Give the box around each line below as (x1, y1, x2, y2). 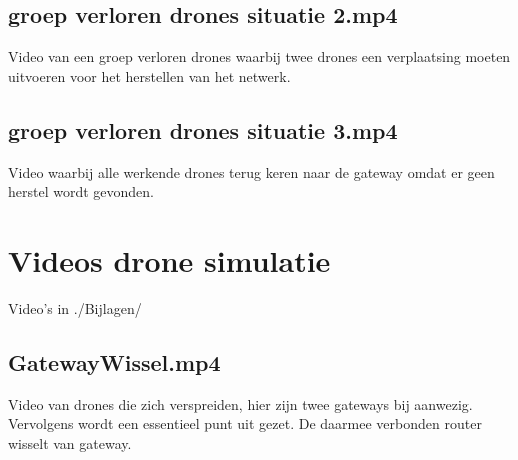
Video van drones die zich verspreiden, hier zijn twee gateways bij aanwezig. (8, 393, 473, 414)
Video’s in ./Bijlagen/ (8, 297, 142, 318)
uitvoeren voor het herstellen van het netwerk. (8, 65, 291, 86)
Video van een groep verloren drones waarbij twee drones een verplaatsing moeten (8, 46, 511, 67)
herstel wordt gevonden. (8, 181, 154, 202)
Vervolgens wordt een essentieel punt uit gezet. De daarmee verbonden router (8, 413, 482, 434)
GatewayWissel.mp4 (8, 346, 221, 377)
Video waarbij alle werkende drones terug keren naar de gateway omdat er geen (8, 161, 495, 182)
